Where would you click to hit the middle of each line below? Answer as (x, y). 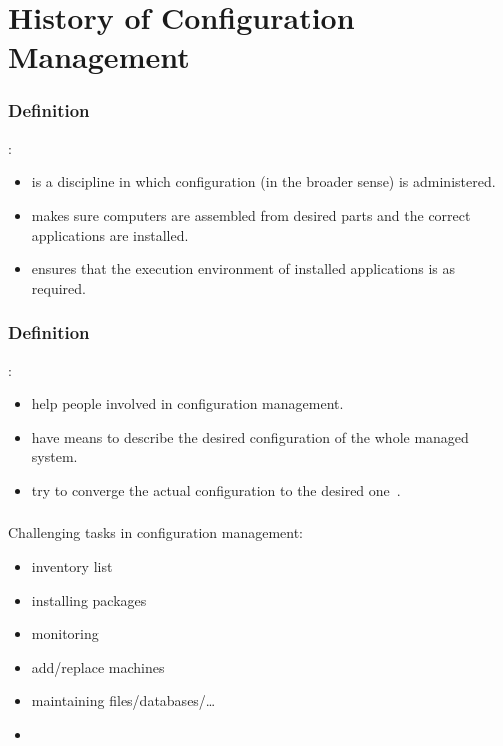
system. (54, 456)
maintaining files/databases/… (123, 700)
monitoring (65, 633)
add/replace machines (98, 666)
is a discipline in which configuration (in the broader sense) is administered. (263, 181)
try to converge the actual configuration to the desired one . (216, 489)
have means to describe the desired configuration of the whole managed (250, 436)
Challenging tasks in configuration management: (155, 532)
